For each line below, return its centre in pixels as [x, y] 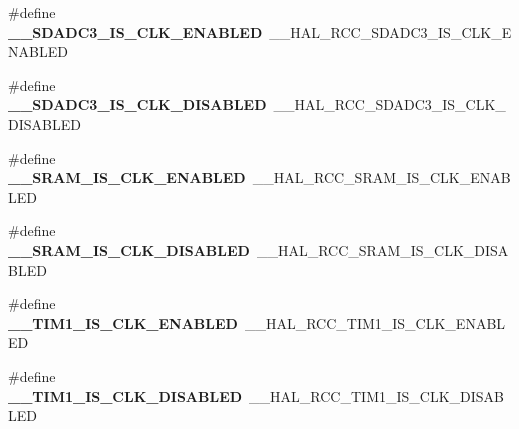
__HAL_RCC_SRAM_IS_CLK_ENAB [381, 177]
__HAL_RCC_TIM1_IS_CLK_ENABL [375, 322]
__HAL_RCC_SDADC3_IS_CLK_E [390, 31]
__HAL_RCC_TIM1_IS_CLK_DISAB [377, 395]
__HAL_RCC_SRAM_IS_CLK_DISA [382, 249]
